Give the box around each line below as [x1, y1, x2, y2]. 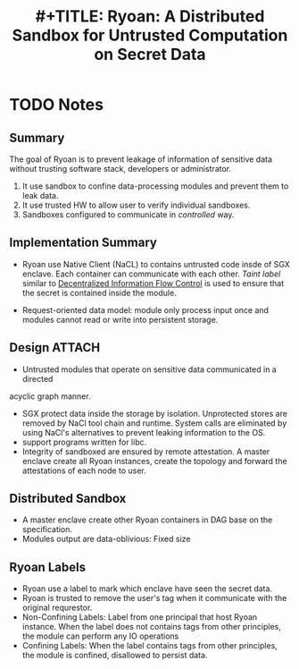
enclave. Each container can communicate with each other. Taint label [21, 268, 281, 279]
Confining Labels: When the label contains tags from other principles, [21, 640, 278, 651]
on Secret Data [93, 45, 207, 64]
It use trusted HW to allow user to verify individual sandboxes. [21, 199, 251, 210]
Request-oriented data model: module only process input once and [21, 304, 270, 315]
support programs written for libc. [21, 436, 147, 447]
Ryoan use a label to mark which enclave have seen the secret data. [21, 583, 273, 594]
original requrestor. [21, 602, 93, 614]
